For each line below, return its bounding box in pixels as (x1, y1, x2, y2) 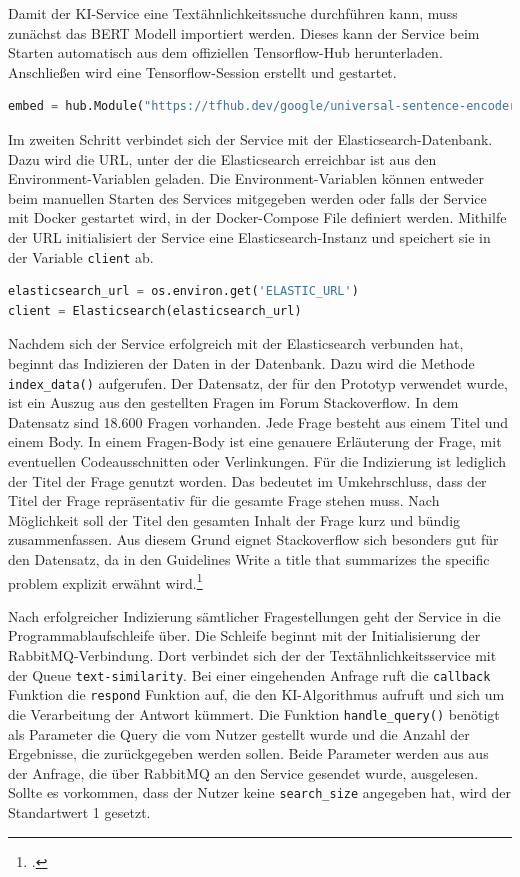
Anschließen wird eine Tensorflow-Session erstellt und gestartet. (8, 61, 397, 82)
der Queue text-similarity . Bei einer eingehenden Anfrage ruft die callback (8, 664, 491, 685)
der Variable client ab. (8, 246, 154, 267)
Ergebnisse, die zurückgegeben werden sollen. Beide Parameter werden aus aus (8, 743, 489, 764)
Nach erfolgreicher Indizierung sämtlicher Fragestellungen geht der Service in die (8, 605, 501, 626)
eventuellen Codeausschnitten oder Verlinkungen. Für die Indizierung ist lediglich (8, 451, 507, 471)
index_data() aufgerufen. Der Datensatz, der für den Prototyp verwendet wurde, (8, 372, 508, 393)
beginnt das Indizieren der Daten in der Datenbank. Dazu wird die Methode (8, 352, 475, 373)
